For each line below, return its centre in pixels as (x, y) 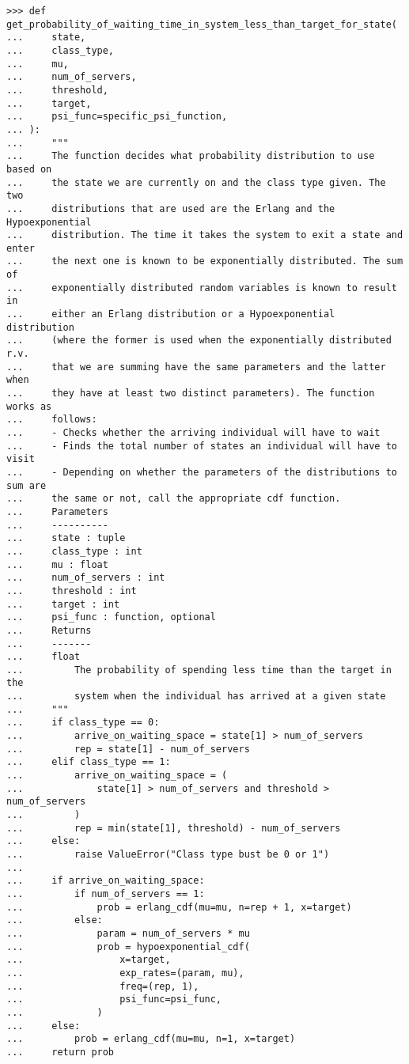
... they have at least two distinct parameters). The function (191, 394)
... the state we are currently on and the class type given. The (196, 182)
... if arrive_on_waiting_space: (106, 881)
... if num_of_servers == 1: (106, 894)
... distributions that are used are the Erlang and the (171, 208)
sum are (27, 485)
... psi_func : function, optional (111, 617)
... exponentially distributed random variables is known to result (202, 288)
